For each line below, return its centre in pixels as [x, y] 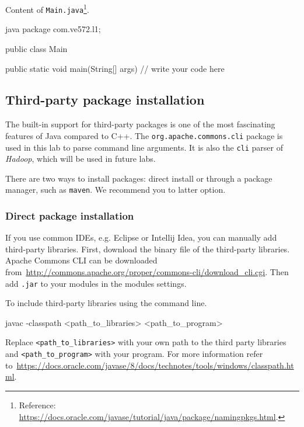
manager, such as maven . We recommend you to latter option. [116, 190]
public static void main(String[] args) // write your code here [115, 68]
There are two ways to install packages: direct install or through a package [139, 178]
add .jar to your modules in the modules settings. [96, 283]
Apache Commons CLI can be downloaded [81, 260]
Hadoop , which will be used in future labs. [81, 159]
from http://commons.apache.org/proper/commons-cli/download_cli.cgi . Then [147, 272]
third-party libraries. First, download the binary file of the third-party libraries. [148, 249]
